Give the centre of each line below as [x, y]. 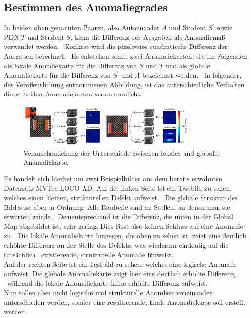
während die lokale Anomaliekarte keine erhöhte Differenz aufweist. [107, 283]
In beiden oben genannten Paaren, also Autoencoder [82, 27]
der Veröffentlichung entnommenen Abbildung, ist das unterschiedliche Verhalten [124, 84]
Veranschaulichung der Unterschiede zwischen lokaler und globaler [122, 152]
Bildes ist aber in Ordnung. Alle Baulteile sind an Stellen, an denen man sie [117, 207]
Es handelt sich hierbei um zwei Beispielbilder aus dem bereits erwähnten [113, 178]
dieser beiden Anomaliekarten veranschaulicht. [73, 94]
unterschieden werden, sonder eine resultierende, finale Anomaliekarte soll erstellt [125, 302]
